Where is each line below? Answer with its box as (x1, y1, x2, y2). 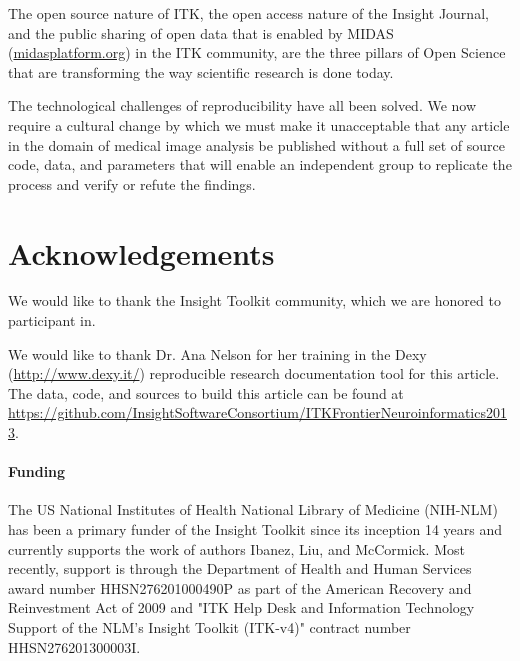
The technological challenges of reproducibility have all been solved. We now (8, 95, 477, 116)
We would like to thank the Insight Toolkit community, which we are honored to (8, 290, 501, 311)
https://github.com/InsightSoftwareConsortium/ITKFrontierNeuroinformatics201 (8, 402, 507, 423)
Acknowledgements (8, 232, 275, 273)
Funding (8, 461, 66, 482)
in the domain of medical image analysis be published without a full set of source (8, 134, 506, 155)
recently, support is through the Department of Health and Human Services (8, 558, 472, 579)
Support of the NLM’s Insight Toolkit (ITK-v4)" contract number (8, 616, 411, 637)
